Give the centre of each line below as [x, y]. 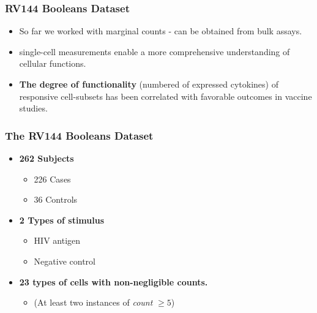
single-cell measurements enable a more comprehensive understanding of [155, 51]
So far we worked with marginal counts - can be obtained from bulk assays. [161, 31]
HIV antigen [57, 240]
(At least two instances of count [93, 302]
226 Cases [52, 179]
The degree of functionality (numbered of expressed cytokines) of [149, 84]
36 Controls [56, 199]
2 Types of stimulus [62, 220]
